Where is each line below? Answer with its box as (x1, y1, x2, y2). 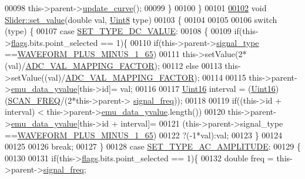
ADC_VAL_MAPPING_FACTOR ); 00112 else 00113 (25, 59, 222, 71)
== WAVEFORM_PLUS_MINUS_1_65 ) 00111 (5, 48, 180, 60)
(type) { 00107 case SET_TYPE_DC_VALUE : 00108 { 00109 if (5, 25, 239, 37)
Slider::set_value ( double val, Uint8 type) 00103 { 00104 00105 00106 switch (5, 13, 277, 25)
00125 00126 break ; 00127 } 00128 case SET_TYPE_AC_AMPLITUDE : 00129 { (5, 140, 301, 153)
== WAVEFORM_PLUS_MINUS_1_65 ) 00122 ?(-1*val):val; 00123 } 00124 (5, 128, 283, 141)
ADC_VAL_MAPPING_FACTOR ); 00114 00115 (65, 71, 246, 83)
